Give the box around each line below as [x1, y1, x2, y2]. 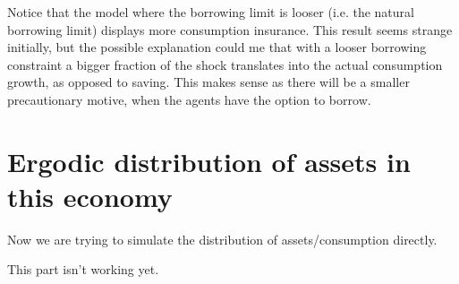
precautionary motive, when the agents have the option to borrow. [7, 90, 371, 108]
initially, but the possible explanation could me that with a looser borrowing [7, 38, 427, 56]
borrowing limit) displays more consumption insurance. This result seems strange [7, 20, 453, 39]
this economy [7, 177, 173, 214]
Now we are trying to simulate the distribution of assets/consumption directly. [7, 229, 438, 248]
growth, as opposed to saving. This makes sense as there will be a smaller [7, 73, 410, 91]
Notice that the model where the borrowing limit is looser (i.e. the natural [7, 3, 414, 21]
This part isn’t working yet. [7, 260, 159, 279]
